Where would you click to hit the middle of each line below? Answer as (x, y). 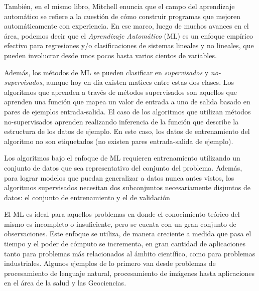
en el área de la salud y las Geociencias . (65, 283)
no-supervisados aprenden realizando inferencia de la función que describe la (121, 121)
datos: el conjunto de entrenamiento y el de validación (87, 197)
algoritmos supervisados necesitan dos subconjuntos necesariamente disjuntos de (127, 187)
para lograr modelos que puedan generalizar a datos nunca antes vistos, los (119, 177)
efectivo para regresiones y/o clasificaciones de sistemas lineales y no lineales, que (129, 45)
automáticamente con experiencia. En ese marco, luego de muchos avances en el (126, 26)
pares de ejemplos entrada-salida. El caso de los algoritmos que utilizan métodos (127, 111)
